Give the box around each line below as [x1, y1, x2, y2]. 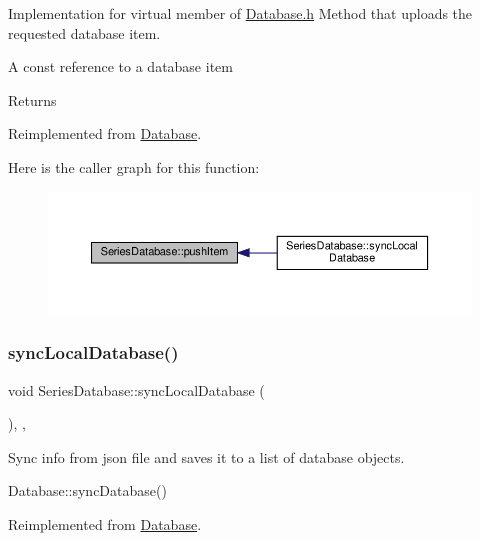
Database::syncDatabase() [8, 480, 167, 501]
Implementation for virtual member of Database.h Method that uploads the [8, 3, 473, 23]
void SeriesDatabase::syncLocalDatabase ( [8, 379, 265, 400]
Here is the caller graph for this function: [8, 156, 260, 177]
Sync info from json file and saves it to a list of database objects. [8, 446, 405, 467]
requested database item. [8, 22, 161, 43]
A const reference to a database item [8, 56, 233, 77]
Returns [8, 89, 57, 110]
